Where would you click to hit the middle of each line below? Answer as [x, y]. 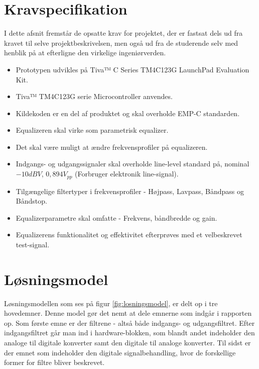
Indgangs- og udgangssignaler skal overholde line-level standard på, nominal [133, 164]
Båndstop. [31, 201]
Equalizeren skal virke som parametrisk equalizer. [92, 130]
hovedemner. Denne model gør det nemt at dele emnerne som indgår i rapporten [128, 313]
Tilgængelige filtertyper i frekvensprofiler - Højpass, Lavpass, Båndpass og [130, 191]
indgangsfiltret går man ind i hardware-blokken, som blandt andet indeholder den [129, 333]
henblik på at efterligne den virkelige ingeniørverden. [85, 53]
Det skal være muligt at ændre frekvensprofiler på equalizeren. [112, 147]
